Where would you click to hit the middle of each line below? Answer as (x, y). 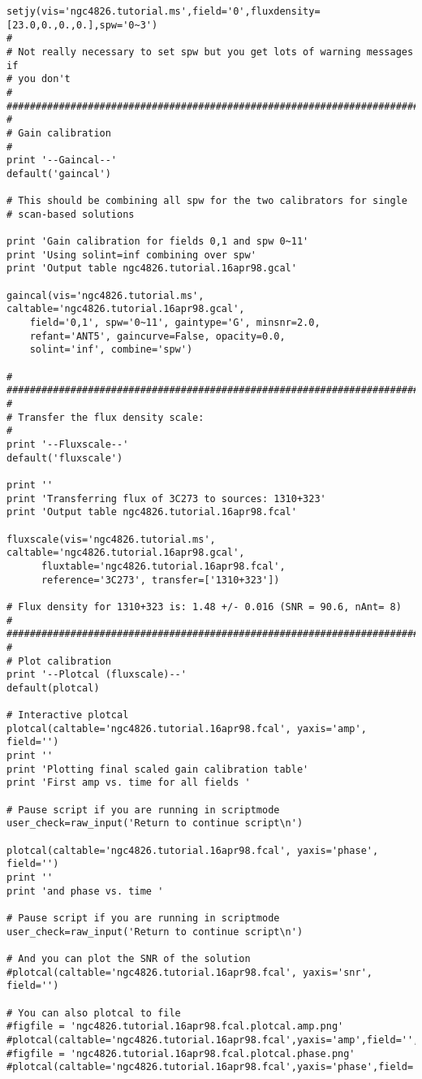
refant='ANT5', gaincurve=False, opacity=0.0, (157, 336)
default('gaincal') (59, 173)
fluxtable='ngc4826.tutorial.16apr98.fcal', (163, 566)
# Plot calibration (59, 661)
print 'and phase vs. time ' (85, 891)
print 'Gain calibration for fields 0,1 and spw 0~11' (158, 242)
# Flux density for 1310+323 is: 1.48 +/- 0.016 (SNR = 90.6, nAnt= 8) (204, 607)
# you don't (39, 79)
